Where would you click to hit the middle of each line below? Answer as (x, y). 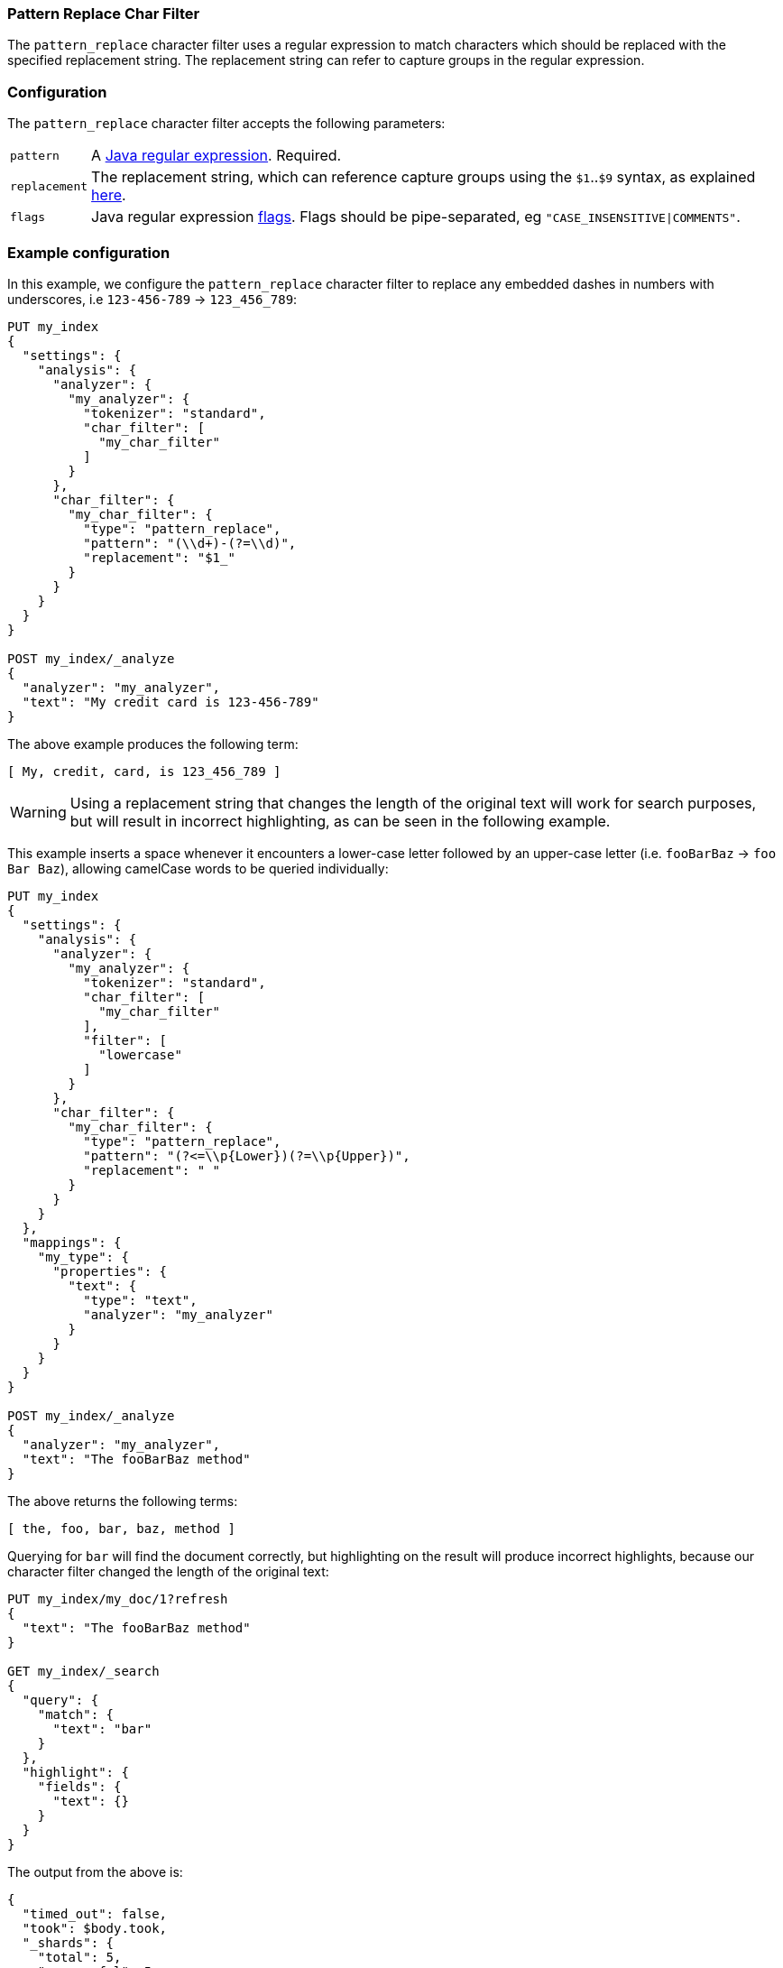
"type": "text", (140, 1300)
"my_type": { (83, 1257)
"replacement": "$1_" (159, 557)
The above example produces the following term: (153, 744)
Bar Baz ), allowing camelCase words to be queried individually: (198, 868)
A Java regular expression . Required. (216, 156)
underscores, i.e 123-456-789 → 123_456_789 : (152, 299)
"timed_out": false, (95, 1913)
